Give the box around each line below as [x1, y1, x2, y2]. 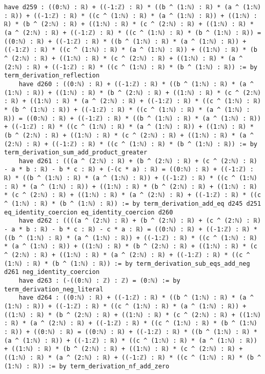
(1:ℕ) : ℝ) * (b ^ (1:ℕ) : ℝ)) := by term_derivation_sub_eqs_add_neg [4, 260, 250, 267]
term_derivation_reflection [4, 72, 100, 80]
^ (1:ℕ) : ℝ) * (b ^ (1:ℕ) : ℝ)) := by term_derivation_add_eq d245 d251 [4, 200, 261, 208]
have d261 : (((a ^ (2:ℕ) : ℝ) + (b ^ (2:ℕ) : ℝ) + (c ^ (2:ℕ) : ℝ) [18, 157, 257, 165]
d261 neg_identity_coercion [4, 268, 100, 276]
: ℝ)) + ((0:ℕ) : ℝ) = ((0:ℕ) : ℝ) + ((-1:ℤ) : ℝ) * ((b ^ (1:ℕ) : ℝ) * [4, 328, 257, 336]
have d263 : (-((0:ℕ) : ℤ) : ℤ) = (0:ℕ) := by [18, 277, 180, 284]
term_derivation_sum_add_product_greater [4, 149, 148, 156]
